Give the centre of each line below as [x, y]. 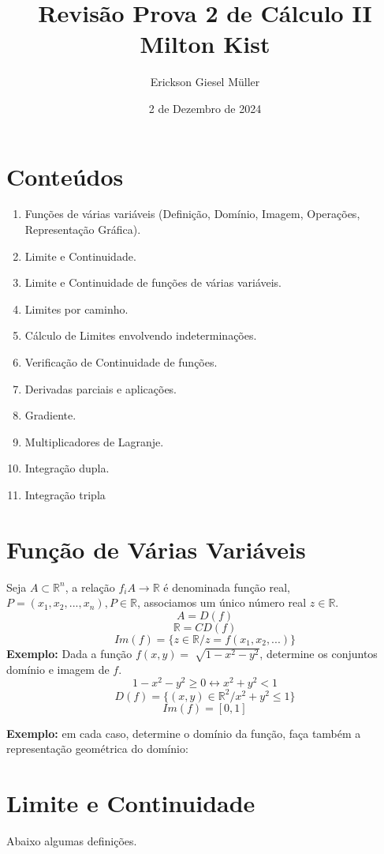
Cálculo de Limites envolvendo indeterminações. [141, 335]
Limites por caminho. [76, 308]
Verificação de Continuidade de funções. [121, 362]
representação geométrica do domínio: [97, 749]
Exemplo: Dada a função [69, 653]
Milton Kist [205, 44]
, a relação [90, 587]
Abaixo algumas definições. [72, 841]
